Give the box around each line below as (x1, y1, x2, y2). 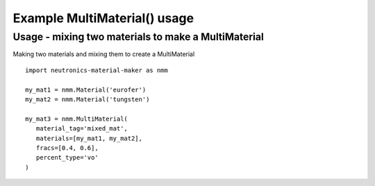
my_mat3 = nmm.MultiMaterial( (25, 115, 128, 123)
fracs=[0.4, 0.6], (35, 144, 99, 152)
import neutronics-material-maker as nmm (25, 66, 168, 74)
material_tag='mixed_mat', (35, 125, 128, 133)
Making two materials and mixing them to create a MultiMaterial (12, 50, 195, 58)
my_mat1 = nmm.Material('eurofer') (25, 85, 147, 94)
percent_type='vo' (35, 153, 99, 162)
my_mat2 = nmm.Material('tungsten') (25, 95, 150, 103)
